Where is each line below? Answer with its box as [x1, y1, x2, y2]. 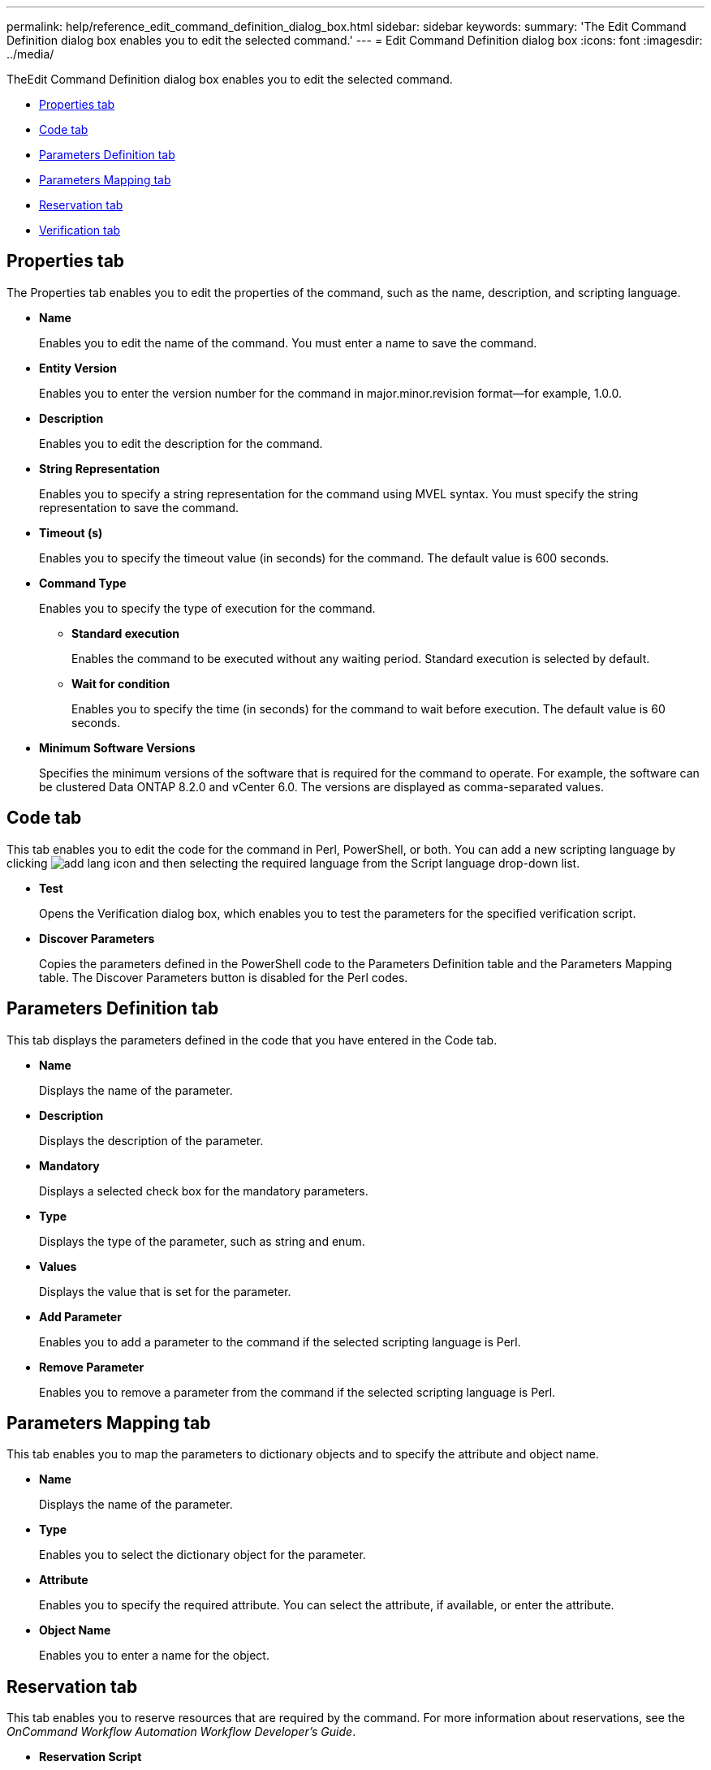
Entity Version [39, 360, 117, 375]
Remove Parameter [39, 1359, 144, 1374]
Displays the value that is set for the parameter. [39, 1284, 291, 1298]
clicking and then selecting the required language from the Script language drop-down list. [6, 855, 580, 870]
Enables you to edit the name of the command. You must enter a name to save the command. [39, 335, 537, 350]
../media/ [6, 47, 54, 61]
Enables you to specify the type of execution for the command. [39, 601, 376, 615]
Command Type [39, 575, 127, 590]
